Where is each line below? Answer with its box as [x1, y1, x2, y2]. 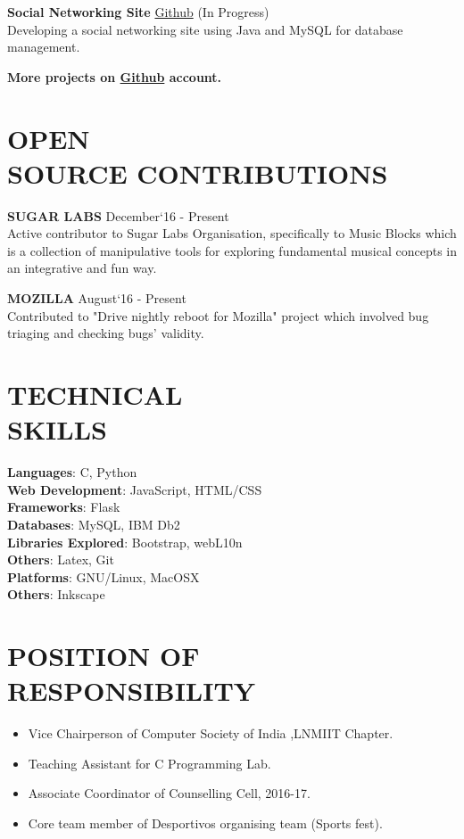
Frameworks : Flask [7, 498, 120, 516]
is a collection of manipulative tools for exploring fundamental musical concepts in [7, 241, 458, 259]
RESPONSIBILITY [7, 672, 256, 709]
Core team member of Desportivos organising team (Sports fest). [28, 814, 383, 832]
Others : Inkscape [7, 585, 105, 604]
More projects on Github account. [7, 67, 222, 86]
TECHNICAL [7, 376, 183, 413]
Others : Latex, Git [7, 550, 114, 569]
